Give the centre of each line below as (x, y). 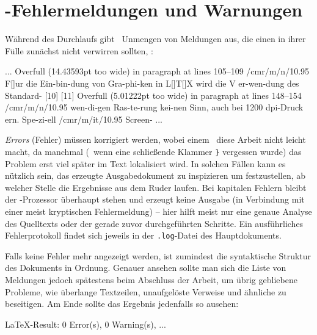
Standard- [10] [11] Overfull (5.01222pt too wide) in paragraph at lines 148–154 (153, 95)
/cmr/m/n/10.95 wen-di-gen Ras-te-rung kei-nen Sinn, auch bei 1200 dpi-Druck (154, 107)
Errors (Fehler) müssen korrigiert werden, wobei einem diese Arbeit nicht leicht (155, 139)
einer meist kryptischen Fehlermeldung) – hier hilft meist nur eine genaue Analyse (158, 211)
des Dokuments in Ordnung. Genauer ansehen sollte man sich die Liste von (146, 268)
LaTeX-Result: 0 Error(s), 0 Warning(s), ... (86, 324)
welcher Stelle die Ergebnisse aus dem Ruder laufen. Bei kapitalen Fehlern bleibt (156, 187)
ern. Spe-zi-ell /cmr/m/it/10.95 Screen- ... (84, 119)
